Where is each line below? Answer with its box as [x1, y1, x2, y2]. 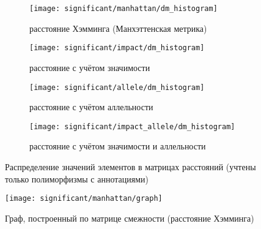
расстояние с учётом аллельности [29, 100, 153, 113]
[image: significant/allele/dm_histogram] [29, 83, 205, 92]
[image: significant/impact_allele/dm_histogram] [29, 122, 235, 131]
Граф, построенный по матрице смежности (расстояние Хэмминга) [5, 211, 254, 224]
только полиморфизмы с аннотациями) [5, 172, 149, 185]
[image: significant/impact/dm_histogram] [29, 43, 205, 53]
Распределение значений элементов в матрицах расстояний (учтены [5, 160, 256, 173]
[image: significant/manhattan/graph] [5, 194, 163, 203]
